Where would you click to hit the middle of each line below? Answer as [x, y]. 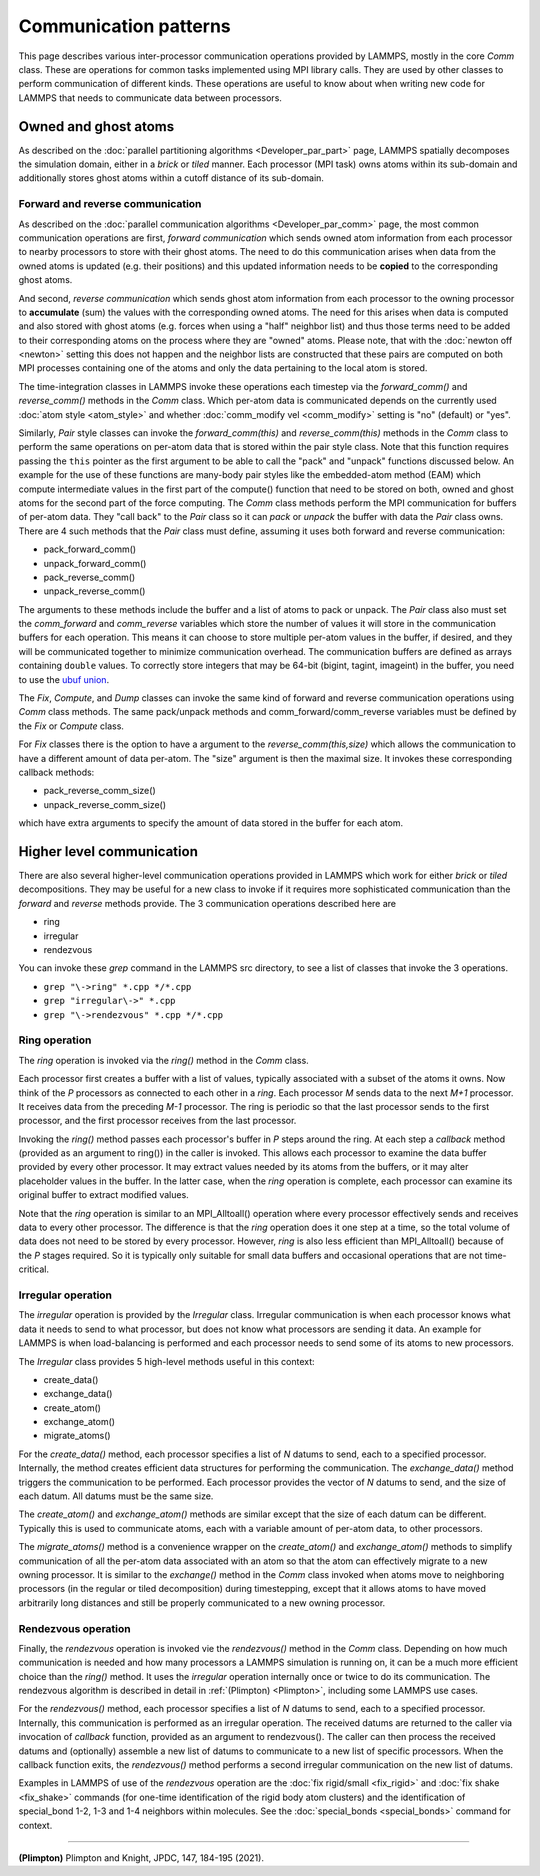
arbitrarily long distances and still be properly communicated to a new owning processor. [202, 1602]
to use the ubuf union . [64, 679]
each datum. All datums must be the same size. [116, 1496]
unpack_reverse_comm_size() [105, 804]
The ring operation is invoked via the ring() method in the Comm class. [163, 1060]
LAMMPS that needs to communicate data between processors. [150, 97]
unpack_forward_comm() [95, 563]
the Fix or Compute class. [71, 726]
